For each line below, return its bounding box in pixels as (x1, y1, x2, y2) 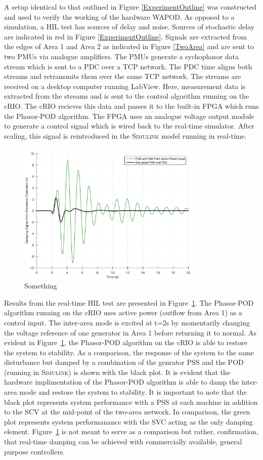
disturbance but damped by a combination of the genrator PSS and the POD (4, 357, 244, 367)
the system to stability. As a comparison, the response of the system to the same (4, 347, 254, 357)
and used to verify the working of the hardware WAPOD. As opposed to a (4, 11, 235, 22)
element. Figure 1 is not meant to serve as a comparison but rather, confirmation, (4, 426, 258, 437)
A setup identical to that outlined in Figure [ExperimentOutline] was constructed (4, 2, 256, 12)
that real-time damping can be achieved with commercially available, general (4, 436, 242, 447)
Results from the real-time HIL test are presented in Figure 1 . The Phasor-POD (4, 297, 254, 308)
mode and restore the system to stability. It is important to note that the (19, 387, 247, 397)
